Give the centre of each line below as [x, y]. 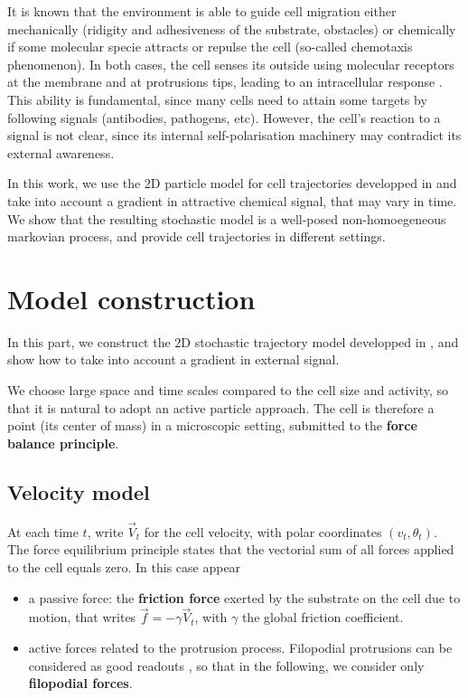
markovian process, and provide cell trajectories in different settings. [197, 236]
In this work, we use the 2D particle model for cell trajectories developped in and [232, 183]
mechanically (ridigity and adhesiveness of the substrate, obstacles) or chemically [232, 28]
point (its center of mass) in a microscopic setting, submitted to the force [212, 425]
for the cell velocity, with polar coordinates [263, 531]
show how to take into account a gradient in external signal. [173, 359]
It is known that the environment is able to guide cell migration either [202, 11]
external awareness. [61, 152]
